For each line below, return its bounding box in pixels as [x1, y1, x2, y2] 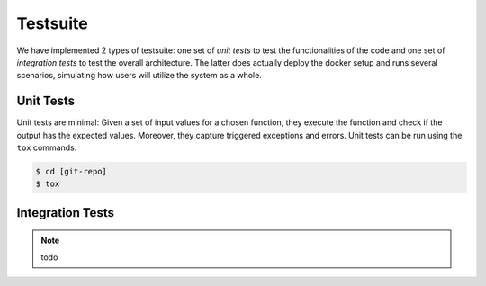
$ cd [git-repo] [35, 166, 108, 176]
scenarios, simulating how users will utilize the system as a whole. [16, 70, 263, 81]
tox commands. [16, 142, 77, 153]
